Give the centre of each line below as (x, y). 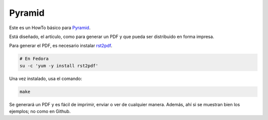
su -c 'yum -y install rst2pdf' (59, 66)
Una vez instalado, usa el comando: (46, 79)
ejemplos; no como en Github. (40, 112)
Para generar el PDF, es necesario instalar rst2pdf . (61, 46)
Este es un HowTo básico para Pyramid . (50, 28)
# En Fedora (34, 59)
